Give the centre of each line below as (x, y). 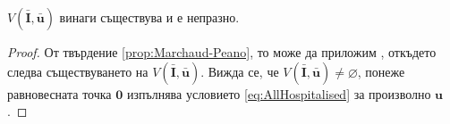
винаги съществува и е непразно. (149, 17)
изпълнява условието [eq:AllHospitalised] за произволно (279, 93)
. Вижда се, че (240, 71)
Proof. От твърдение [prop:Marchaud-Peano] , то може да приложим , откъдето (222, 52)
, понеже (381, 71)
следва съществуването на (78, 71)
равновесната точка (59, 93)
